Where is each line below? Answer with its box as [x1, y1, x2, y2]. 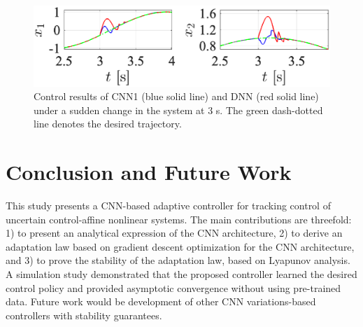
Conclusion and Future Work [6, 158, 292, 186]
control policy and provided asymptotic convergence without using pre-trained [6, 280, 341, 295]
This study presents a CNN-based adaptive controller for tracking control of [6, 198, 331, 213]
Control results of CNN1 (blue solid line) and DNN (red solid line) [34, 89, 319, 104]
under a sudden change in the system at [34, 102, 205, 117]
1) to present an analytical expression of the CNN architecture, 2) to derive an [6, 225, 343, 240]
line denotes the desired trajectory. [34, 116, 182, 131]
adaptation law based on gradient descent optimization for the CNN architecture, [6, 239, 355, 253]
